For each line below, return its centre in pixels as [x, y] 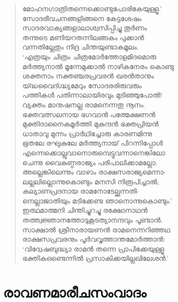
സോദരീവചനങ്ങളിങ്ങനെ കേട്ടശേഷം [82, 18]
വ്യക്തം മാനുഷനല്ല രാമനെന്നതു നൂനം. [84, 104]
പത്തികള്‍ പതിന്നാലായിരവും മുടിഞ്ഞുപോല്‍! [92, 95]
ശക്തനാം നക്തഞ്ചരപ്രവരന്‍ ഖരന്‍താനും [88, 76]
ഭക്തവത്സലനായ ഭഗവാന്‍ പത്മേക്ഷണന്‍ [89, 114]
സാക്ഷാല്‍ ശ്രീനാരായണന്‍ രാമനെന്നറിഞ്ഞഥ [96, 229]
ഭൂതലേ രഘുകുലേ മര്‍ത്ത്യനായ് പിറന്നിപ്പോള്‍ [93, 143]
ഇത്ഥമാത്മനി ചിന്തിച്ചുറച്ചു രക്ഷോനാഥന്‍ [85, 210]
